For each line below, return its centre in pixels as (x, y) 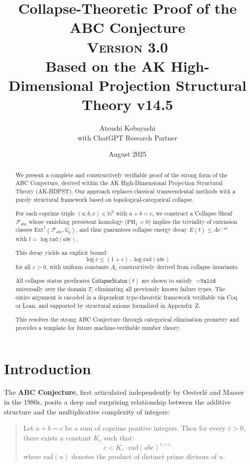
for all (23, 266)
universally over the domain (51, 289)
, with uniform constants (77, 266)
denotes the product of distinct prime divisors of (144, 456)
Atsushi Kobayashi (127, 128)
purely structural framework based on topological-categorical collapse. (105, 199)
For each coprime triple (45, 213)
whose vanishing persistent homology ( (78, 221)
